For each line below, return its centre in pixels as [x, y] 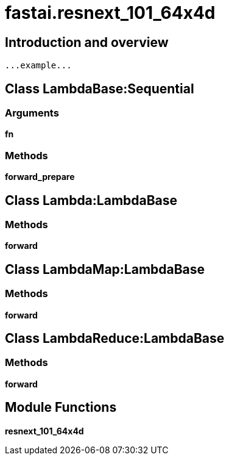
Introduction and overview [87, 42]
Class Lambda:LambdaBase [91, 200]
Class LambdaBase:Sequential [100, 88]
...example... [38, 66]
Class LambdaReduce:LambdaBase [115, 338]
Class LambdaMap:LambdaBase [105, 269]
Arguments [32, 113]
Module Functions [61, 408]
